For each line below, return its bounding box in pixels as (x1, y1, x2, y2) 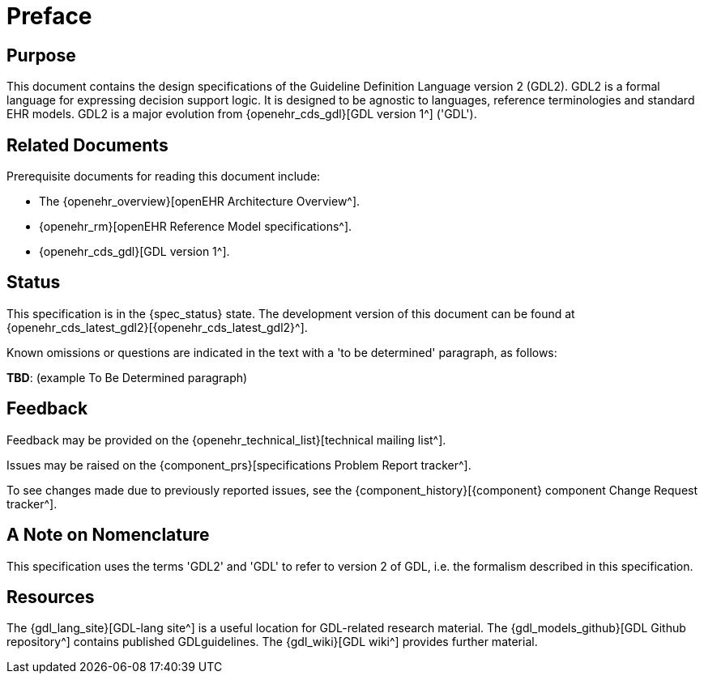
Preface (6, 2, 92, 30)
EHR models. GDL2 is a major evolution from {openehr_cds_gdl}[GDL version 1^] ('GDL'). (6, 107, 477, 121)
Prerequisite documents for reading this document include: (6, 169, 321, 184)
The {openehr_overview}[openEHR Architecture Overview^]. (39, 194, 361, 209)
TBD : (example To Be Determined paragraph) (6, 370, 248, 385)
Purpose (6, 45, 76, 66)
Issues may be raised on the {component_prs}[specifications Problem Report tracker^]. (6, 457, 471, 472)
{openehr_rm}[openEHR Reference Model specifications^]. (39, 219, 352, 234)
